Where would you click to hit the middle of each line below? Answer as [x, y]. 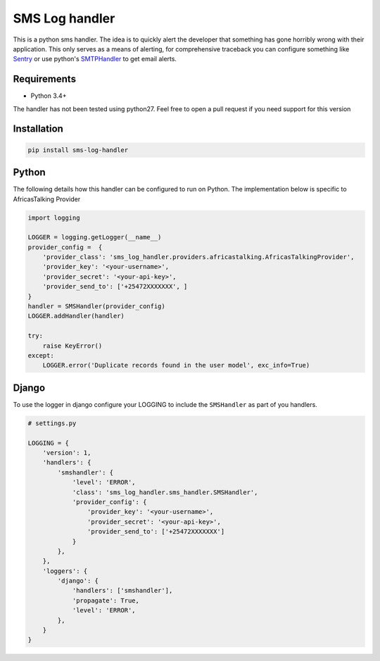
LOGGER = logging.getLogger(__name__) [95, 237]
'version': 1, [67, 453]
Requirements [45, 79]
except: [41, 355]
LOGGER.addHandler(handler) [76, 316]
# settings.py [52, 423]
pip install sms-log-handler [78, 150]
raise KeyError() [72, 346]
